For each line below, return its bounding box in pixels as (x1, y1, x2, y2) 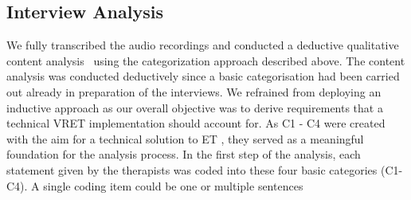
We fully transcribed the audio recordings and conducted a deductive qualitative (6, 37, 399, 53)
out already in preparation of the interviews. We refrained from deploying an (6, 83, 382, 100)
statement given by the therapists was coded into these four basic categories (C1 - (6, 161, 403, 178)
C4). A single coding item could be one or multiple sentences (6, 177, 303, 194)
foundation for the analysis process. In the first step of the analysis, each (6, 146, 361, 163)
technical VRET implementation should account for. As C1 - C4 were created (6, 115, 386, 131)
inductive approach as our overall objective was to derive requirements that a (6, 99, 383, 116)
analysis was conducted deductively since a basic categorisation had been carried (6, 68, 400, 84)
